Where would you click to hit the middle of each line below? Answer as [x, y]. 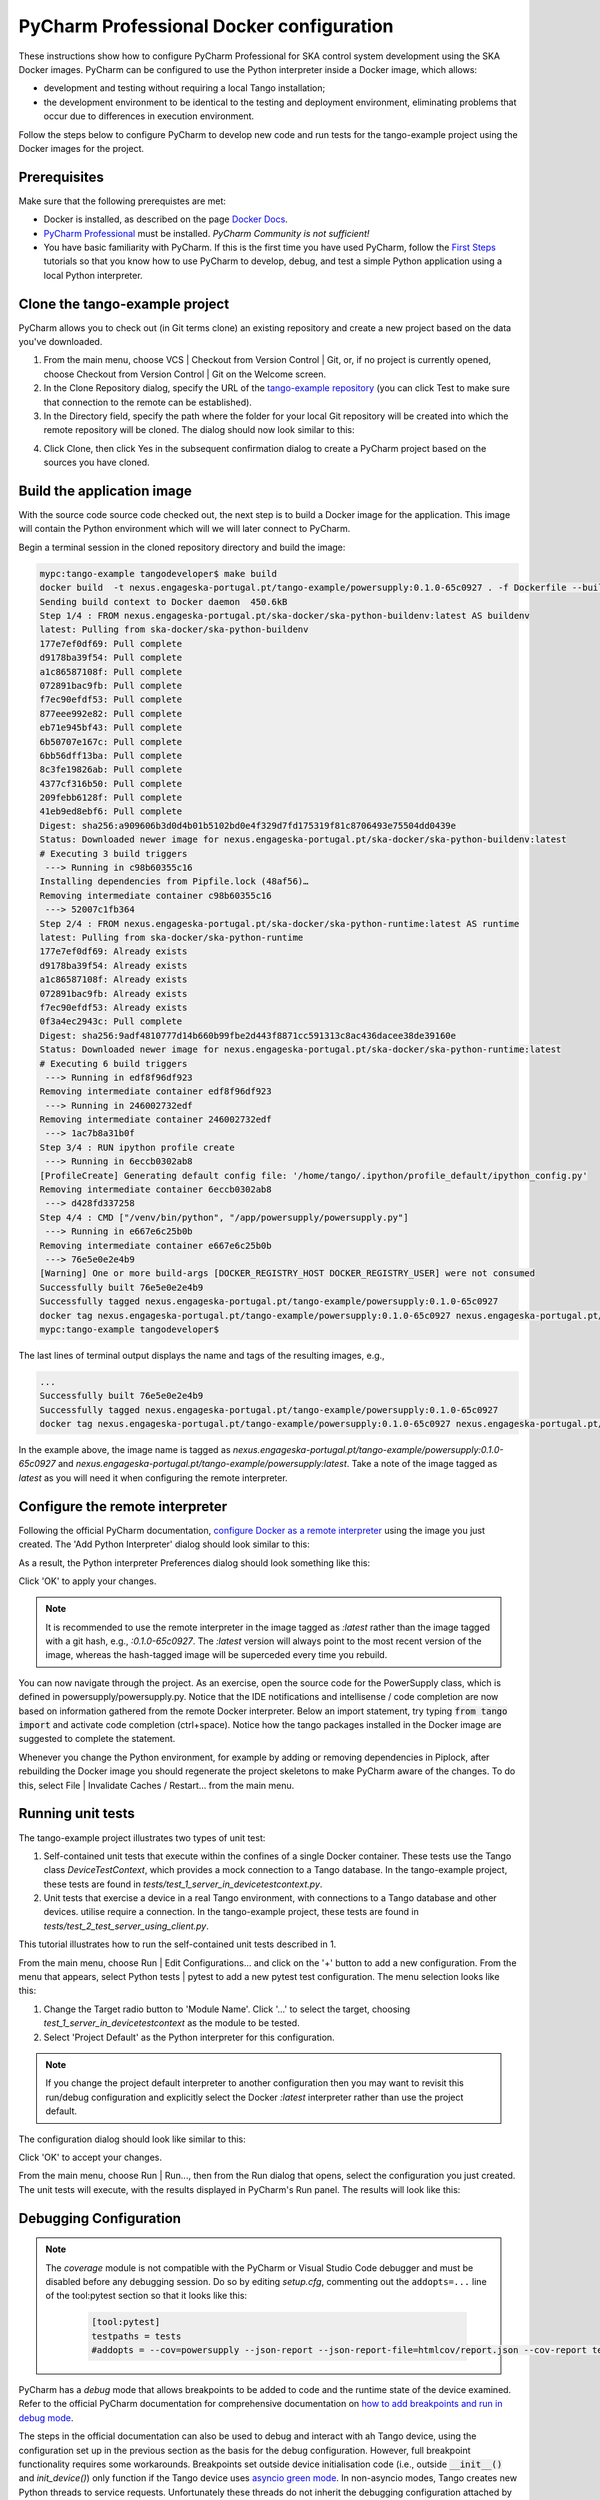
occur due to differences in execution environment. [149, 116]
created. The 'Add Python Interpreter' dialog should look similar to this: [164, 1544]
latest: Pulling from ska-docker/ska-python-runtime [171, 937]
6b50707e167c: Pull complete [111, 741]
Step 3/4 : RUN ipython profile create [137, 1147]
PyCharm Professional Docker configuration [206, 26]
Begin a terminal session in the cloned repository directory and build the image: [182, 547]
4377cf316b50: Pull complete [111, 783]
